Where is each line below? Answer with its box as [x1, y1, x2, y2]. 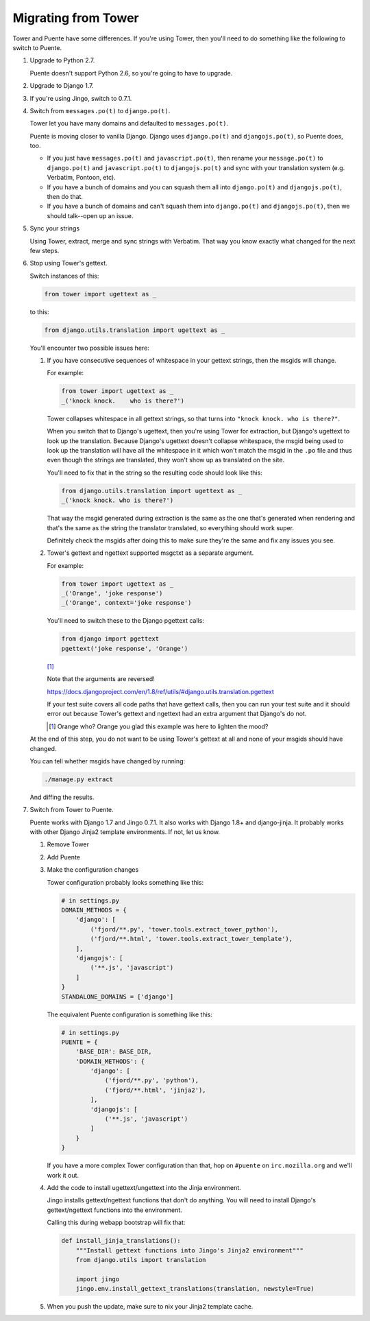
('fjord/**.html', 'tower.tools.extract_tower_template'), [90, 935, 293, 943]
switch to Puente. [12, 43, 62, 51]
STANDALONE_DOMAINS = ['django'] [61, 992, 174, 1001]
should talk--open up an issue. [47, 211, 134, 219]
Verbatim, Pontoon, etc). [47, 174, 116, 182]
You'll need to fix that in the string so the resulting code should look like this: [47, 468, 263, 477]
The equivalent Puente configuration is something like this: [47, 1010, 212, 1019]
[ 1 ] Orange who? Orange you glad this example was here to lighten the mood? [49, 722, 269, 730]
